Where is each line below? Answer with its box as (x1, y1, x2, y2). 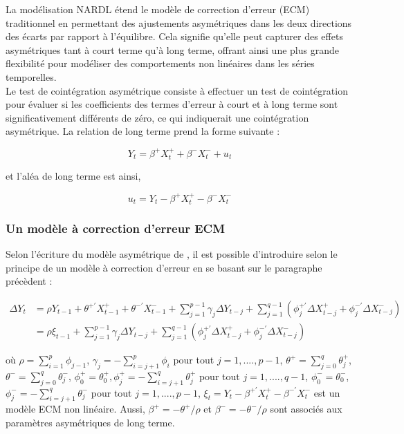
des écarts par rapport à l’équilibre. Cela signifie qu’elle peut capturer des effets (6, 29, 343, 44)
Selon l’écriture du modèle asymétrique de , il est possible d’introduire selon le (6, 247, 338, 261)
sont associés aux (270, 402, 342, 416)
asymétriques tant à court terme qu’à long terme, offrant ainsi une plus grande (6, 42, 339, 57)
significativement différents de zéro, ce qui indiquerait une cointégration (6, 110, 309, 124)
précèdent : (6, 274, 53, 288)
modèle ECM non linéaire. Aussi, (6, 402, 145, 416)
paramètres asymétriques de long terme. (6, 415, 175, 430)
